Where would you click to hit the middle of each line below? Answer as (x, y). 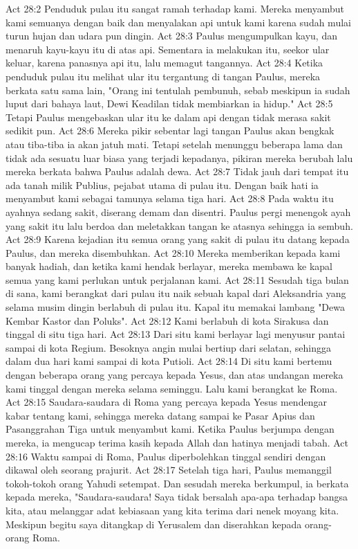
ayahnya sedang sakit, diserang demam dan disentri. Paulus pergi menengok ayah (178, 211)
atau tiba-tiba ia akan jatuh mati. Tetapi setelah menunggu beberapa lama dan (174, 144)
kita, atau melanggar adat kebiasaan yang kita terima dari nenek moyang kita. (172, 510)
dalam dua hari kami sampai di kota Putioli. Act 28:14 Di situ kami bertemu (169, 361)
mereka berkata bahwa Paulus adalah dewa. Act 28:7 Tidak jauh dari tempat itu (177, 171)
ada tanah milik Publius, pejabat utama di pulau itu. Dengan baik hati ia (162, 184)
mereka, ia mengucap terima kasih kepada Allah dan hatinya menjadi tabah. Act (177, 442)
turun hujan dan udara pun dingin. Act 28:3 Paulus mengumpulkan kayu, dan (171, 36)
